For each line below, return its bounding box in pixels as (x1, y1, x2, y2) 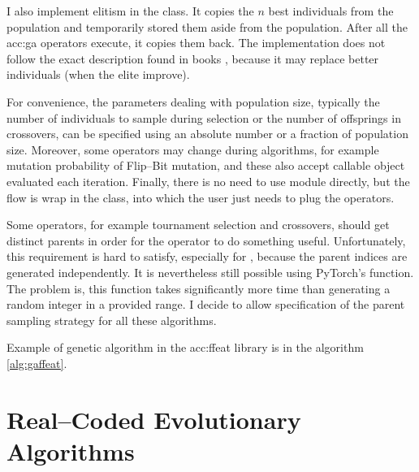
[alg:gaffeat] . (6, 354, 67, 371)
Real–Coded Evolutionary (6, 402, 301, 435)
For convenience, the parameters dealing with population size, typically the (6, 93, 380, 110)
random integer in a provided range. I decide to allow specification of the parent (6, 296, 405, 313)
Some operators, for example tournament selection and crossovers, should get (6, 216, 390, 233)
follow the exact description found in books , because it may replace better (6, 50, 379, 67)
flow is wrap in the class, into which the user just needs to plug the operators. (6, 188, 395, 206)
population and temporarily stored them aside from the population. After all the (6, 18, 408, 35)
